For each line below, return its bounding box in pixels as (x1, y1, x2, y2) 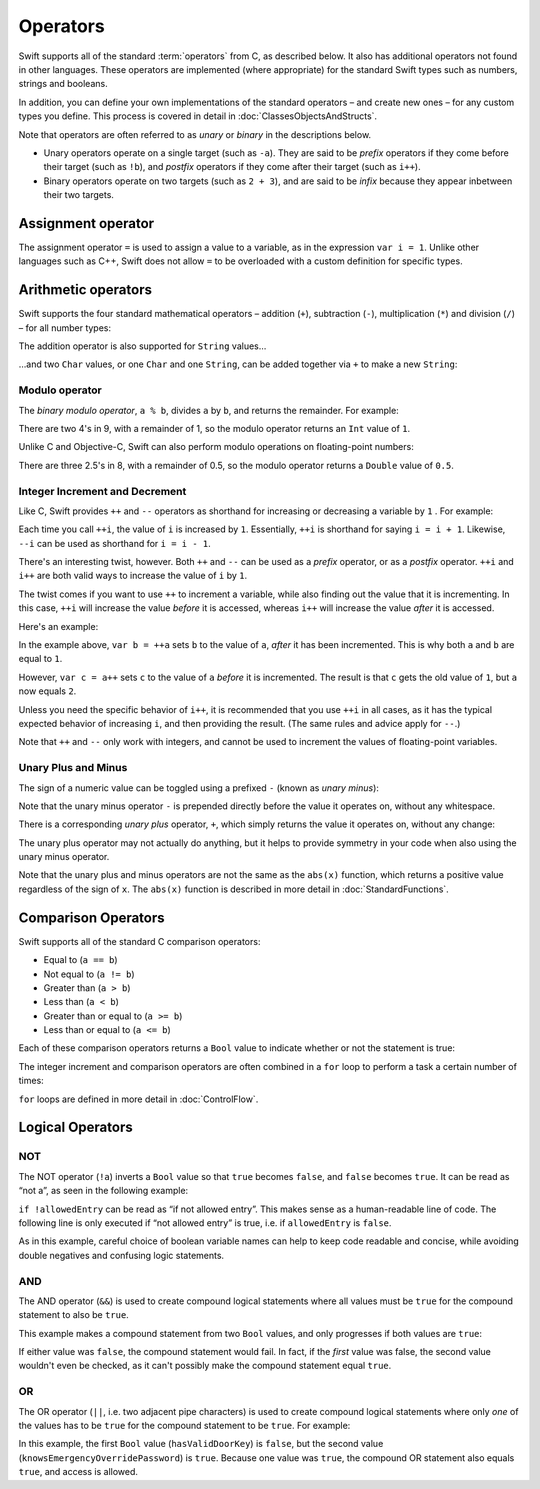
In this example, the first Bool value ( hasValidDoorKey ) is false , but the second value (18, 1438, 384, 1450)
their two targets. (43, 189, 115, 201)
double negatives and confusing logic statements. (18, 1249, 225, 1261)
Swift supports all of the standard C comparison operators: (18, 935, 261, 947)
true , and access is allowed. (18, 1466, 139, 1478)
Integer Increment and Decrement (18, 484, 187, 498)
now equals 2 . (18, 685, 77, 697)
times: (18, 1075, 44, 1087)
